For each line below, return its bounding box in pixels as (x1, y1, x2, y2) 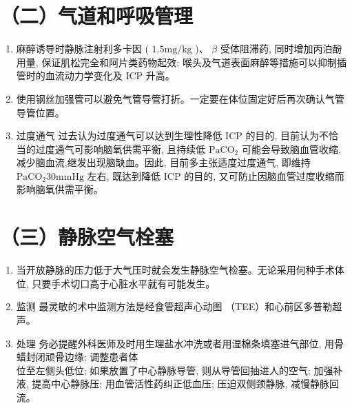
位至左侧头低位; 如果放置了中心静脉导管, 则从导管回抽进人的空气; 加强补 (16, 363, 343, 377)
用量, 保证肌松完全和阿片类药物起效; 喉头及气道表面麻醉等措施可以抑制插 (16, 54, 346, 69)
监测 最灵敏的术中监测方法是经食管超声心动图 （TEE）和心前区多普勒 (16, 299, 333, 314)
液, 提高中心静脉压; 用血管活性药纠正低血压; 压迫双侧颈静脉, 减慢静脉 (16, 376, 330, 391)
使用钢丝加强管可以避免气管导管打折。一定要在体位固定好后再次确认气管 (16, 91, 344, 105)
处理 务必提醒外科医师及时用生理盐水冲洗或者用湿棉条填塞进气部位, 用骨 (16, 336, 344, 350)
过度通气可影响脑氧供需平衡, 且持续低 (35, 141, 206, 156)
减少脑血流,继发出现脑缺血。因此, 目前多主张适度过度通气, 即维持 (16, 155, 311, 170)
